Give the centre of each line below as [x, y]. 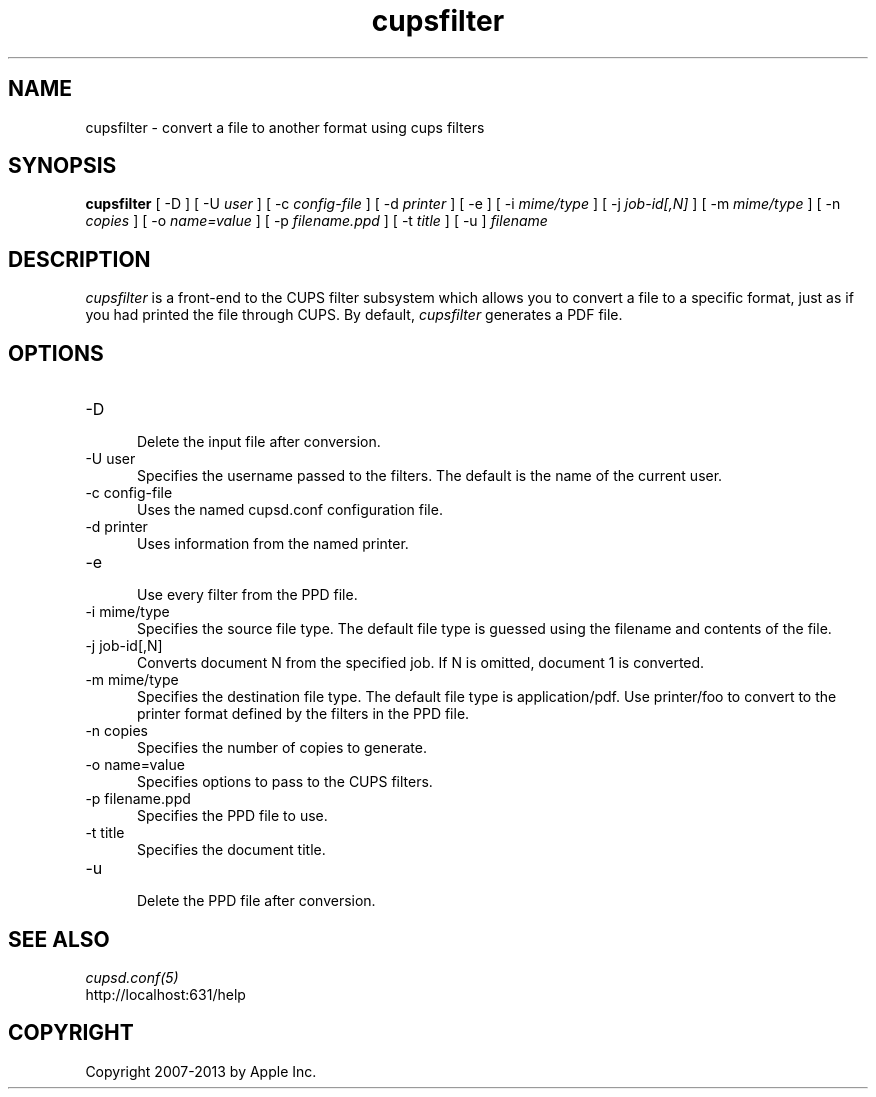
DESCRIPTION [79, 259]
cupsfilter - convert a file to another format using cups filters [285, 127]
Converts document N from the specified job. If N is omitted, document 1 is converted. [421, 663]
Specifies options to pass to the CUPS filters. [285, 782]
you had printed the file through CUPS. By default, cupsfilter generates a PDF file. [354, 315]
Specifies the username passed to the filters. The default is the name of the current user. [430, 476]
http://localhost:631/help [165, 994]
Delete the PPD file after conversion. [256, 901]
